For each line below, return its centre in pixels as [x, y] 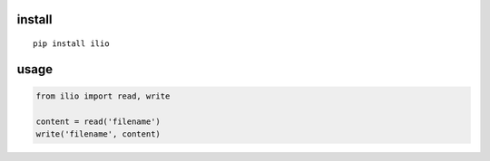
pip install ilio [71, 44]
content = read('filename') [98, 121]
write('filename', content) [98, 134]
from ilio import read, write [103, 96]
